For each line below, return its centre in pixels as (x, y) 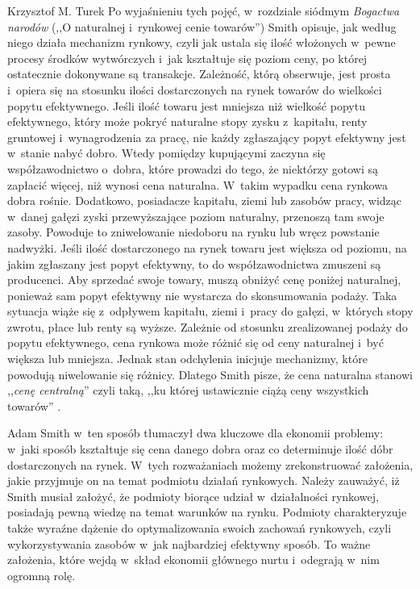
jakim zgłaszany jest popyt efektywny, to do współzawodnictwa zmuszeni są (194, 263)
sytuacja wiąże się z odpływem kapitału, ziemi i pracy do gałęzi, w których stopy (210, 311)
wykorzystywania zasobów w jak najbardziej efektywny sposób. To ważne (189, 543)
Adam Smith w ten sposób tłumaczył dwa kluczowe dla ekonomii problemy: (195, 433)
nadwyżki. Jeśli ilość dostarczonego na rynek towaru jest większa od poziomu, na (207, 247)
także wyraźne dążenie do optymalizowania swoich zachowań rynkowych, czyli (200, 528)
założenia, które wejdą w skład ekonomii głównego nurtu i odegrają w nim (193, 560)
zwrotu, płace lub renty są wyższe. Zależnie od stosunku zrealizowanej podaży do (208, 326)
